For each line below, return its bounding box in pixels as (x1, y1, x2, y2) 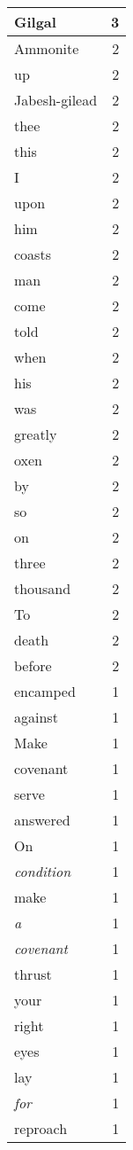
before (14, 655, 52, 676)
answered (14, 810, 70, 830)
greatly (14, 424, 57, 444)
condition (14, 861, 71, 881)
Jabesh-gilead (14, 90, 98, 110)
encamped (14, 681, 76, 701)
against (14, 707, 58, 727)
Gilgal (14, 12, 56, 32)
